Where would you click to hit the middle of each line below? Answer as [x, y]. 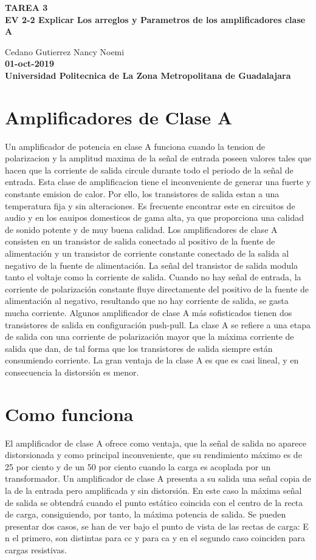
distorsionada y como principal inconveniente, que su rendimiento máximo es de [153, 455]
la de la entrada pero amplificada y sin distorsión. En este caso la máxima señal [153, 491]
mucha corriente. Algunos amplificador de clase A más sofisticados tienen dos [149, 312]
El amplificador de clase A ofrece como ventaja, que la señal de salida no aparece [156, 443]
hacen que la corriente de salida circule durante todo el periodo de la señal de [149, 170]
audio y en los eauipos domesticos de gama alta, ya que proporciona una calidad [154, 218]
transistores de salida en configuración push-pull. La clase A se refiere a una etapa [158, 324]
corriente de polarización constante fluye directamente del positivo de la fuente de [157, 288]
